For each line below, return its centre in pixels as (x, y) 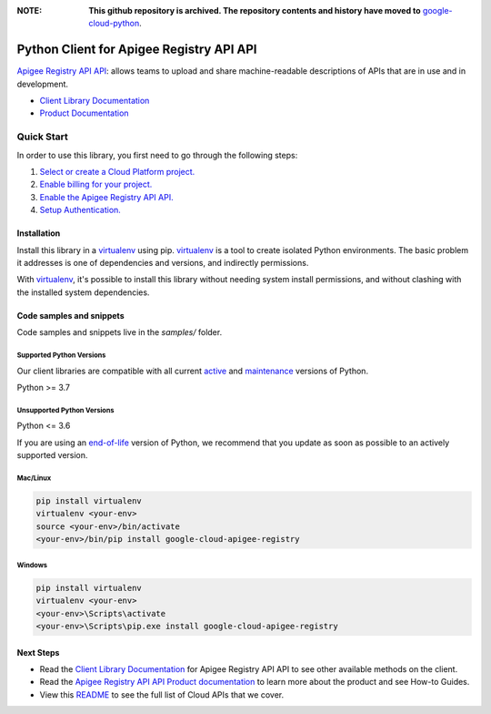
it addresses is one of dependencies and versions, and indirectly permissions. (163, 262)
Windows (32, 565)
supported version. (52, 455)
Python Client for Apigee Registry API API (137, 50)
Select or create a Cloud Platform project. (117, 172)
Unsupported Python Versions (65, 410)
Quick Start (42, 137)
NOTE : (30, 10)
